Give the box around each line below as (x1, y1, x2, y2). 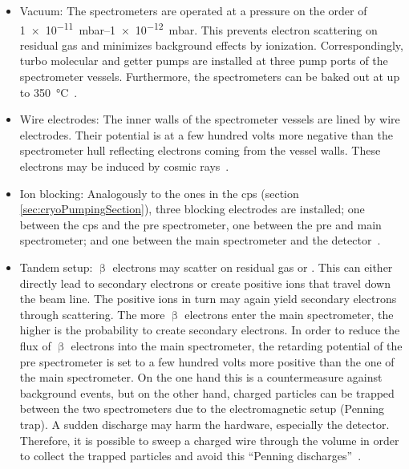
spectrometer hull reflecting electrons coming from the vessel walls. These (19, 142, 381, 159)
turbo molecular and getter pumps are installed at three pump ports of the (19, 52, 388, 69)
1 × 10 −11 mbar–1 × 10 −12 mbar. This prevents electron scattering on (19, 18, 378, 38)
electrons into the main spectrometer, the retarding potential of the (71, 337, 403, 354)
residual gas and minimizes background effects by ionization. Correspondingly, (19, 36, 403, 53)
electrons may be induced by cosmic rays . (19, 158, 229, 174)
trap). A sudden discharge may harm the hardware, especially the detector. (19, 415, 390, 432)
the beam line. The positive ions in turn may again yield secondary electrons (19, 290, 397, 307)
